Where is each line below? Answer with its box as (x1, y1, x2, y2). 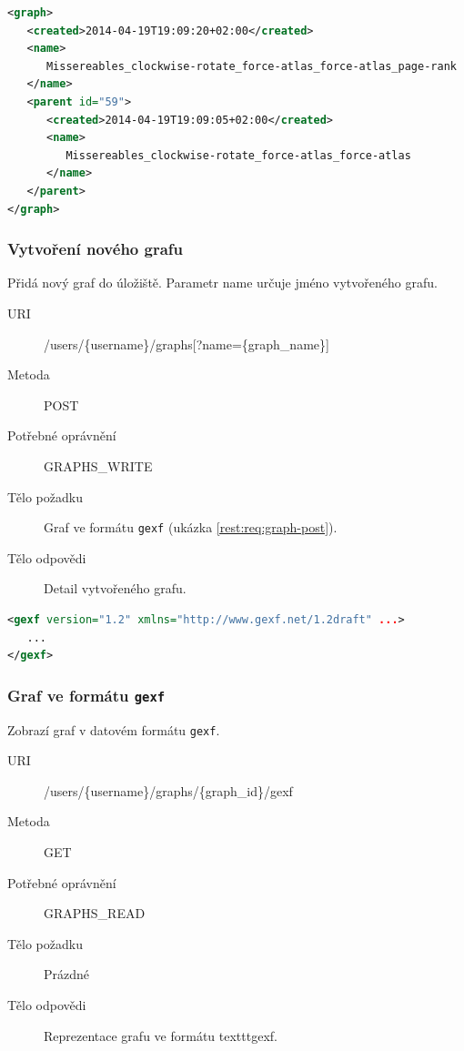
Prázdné (44, 965, 90, 984)
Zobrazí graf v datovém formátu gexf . (7, 720, 220, 739)
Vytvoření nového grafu (7, 237, 184, 260)
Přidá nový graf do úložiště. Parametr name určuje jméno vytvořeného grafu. (7, 273, 438, 292)
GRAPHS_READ (44, 904, 146, 923)
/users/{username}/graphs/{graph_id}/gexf (44, 781, 293, 800)
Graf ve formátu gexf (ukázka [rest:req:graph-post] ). (44, 518, 338, 537)
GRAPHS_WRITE (44, 456, 153, 475)
